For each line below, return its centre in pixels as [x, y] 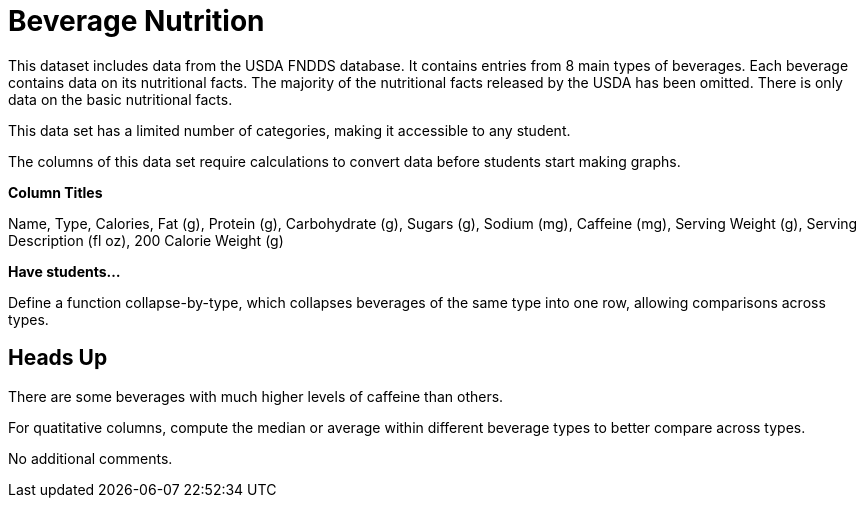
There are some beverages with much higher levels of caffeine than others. [256, 396]
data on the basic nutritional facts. [120, 99]
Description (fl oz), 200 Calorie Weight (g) [146, 240]
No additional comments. [90, 458]
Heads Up [58, 358]
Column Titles [55, 192]
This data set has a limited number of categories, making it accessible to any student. [289, 130]
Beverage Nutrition [136, 21]
